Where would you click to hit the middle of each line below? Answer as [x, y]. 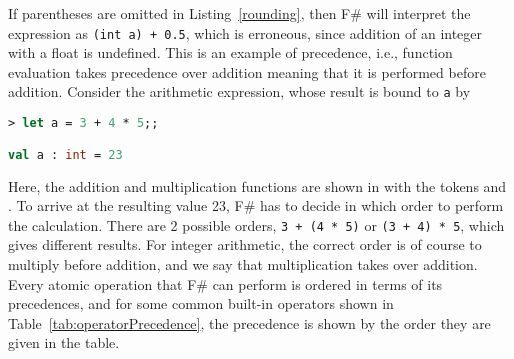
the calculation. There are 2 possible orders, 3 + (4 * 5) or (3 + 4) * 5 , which [256, 224]
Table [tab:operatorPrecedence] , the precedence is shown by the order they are [249, 322]
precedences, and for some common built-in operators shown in [201, 303]
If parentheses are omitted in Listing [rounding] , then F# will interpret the [239, 13]
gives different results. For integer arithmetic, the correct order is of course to [245, 244]
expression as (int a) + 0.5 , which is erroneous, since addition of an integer [245, 32]
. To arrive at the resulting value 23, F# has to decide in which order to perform [256, 205]
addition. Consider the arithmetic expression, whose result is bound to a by [239, 91]
